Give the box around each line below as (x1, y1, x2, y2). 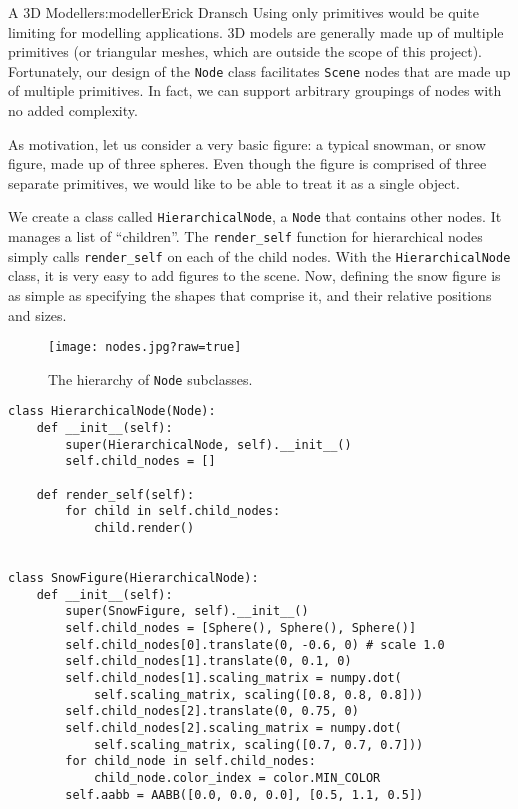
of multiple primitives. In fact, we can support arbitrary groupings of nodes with (8, 80, 502, 101)
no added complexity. (8, 100, 138, 121)
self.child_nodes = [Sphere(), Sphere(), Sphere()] (65, 621, 417, 635)
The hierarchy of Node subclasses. (48, 368, 253, 389)
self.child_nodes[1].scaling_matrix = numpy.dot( (65, 670, 402, 685)
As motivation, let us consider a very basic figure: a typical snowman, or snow (8, 133, 486, 154)
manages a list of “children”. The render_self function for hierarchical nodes (8, 226, 483, 247)
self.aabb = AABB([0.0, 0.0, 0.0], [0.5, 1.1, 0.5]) (65, 787, 424, 802)
